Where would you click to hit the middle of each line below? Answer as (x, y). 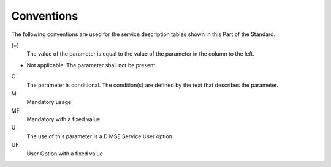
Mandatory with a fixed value (63, 119)
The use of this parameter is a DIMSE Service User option (100, 136)
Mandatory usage (49, 102)
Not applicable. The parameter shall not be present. (92, 65)
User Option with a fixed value (65, 154)
